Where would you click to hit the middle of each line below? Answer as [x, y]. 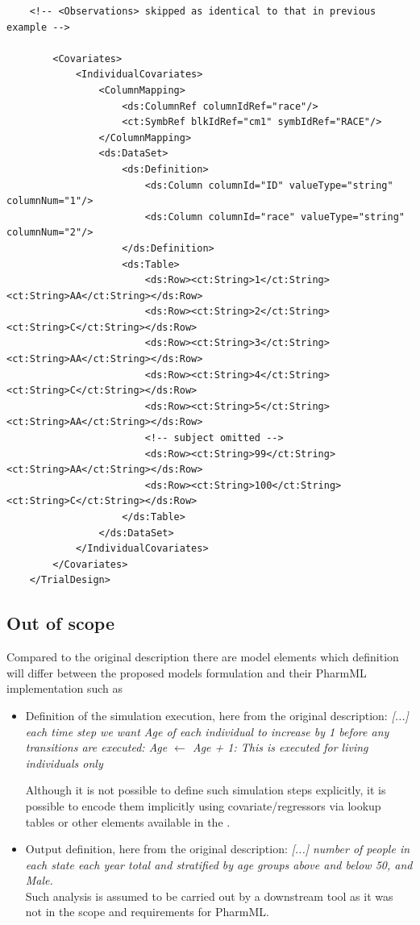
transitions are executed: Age [96, 747]
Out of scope [60, 623]
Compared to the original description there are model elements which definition [203, 657]
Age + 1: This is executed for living [280, 747]
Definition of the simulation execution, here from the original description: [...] [217, 715]
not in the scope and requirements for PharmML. [147, 912]
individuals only [64, 762]
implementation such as [65, 688]
